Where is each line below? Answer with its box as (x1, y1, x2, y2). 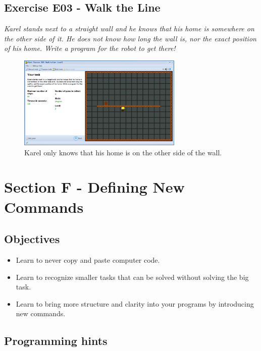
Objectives (4, 231, 60, 247)
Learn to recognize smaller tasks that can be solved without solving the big (16, 271, 249, 282)
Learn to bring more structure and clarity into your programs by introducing (16, 298, 254, 309)
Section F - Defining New (4, 177, 185, 197)
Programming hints (4, 333, 108, 348)
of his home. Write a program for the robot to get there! (4, 43, 176, 53)
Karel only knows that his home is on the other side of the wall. (24, 147, 222, 157)
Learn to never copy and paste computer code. (16, 255, 160, 265)
